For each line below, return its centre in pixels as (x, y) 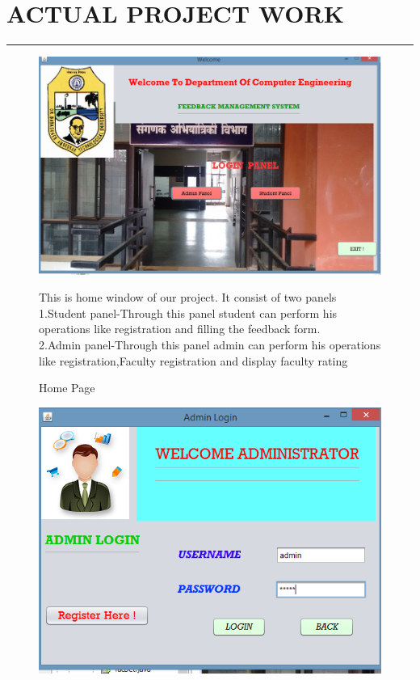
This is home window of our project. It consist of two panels (188, 297)
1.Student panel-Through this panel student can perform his (188, 313)
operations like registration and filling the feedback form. (180, 329)
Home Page (67, 388)
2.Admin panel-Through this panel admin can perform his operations (210, 345)
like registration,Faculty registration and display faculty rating (193, 360)
